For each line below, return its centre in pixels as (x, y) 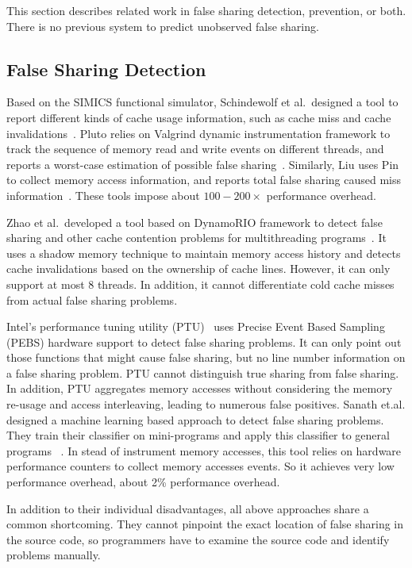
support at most (46, 284)
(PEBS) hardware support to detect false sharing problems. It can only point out (204, 342)
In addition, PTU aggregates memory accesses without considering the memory (200, 388)
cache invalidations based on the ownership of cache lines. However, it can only (198, 269)
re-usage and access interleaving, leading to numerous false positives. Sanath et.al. (206, 404)
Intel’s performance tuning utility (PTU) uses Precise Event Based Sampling (196, 326)
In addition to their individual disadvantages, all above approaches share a (188, 508)
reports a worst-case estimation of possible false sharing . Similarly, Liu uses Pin (203, 164)
